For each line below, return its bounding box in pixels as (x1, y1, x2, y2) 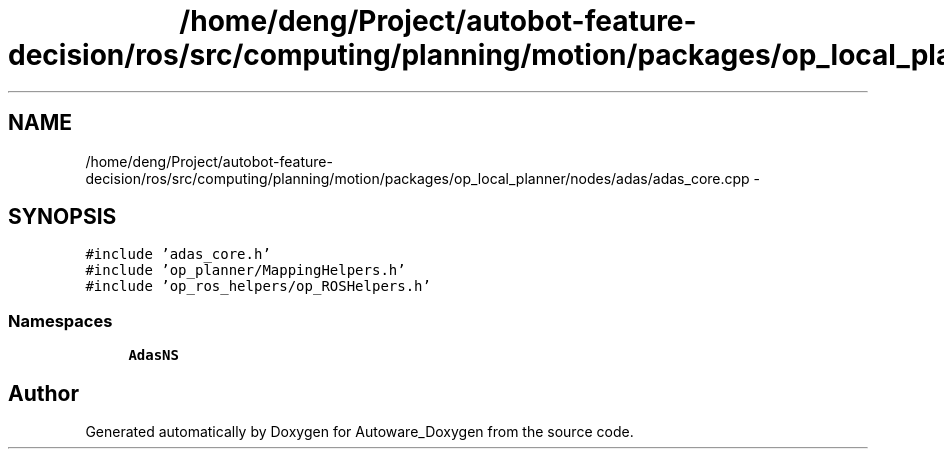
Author (8, 380, 79, 406)
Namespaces (8, 310, 113, 331)
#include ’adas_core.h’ (85, 246, 271, 263)
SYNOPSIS (8, 204, 117, 230)
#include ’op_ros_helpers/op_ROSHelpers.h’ (85, 278, 431, 295)
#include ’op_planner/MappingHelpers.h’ (85, 262, 406, 279)
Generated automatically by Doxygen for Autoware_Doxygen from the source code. (85, 423, 634, 441)
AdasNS (128, 347, 179, 364)
